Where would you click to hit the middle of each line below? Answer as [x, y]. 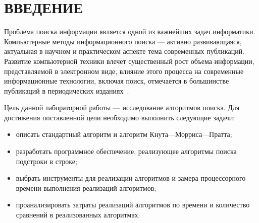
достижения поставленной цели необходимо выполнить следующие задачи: [120, 117]
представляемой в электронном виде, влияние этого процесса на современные [124, 71]
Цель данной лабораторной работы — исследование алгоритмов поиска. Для [122, 107]
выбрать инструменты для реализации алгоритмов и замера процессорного [131, 178]
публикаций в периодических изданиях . [67, 90]
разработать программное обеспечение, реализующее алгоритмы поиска [126, 151]
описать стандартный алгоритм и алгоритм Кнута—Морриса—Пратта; [124, 134]
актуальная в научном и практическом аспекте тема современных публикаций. [124, 51]
